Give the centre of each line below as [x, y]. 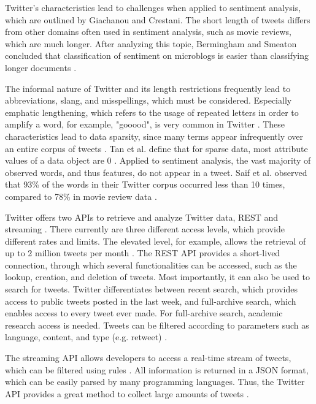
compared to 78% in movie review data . [81, 196]
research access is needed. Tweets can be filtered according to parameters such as [157, 325]
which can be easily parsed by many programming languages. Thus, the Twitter [155, 382]
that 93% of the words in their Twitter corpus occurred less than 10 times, [145, 184]
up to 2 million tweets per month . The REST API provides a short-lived [143, 253]
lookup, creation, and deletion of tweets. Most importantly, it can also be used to [158, 277]
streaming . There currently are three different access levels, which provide [145, 229]
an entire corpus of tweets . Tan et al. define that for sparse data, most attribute [156, 148]
